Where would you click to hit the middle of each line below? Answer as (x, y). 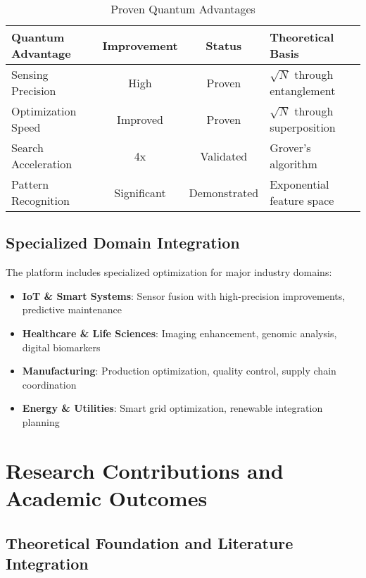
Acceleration (42, 164)
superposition (303, 127)
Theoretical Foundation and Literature (150, 542)
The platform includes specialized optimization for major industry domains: (169, 272)
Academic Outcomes (107, 497)
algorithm (294, 164)
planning (41, 421)
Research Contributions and (145, 470)
